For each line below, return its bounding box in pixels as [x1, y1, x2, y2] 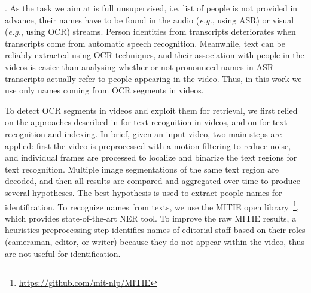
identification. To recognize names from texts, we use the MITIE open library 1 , [5, 198, 299, 213]
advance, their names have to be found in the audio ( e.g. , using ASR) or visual [5, 13, 294, 26]
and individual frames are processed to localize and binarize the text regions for [5, 151, 297, 164]
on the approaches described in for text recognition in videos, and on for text [5, 116, 288, 128]
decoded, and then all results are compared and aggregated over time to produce [5, 174, 300, 187]
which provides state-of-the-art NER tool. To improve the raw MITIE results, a [5, 212, 297, 224]
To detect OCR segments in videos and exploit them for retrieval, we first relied [5, 104, 298, 116]
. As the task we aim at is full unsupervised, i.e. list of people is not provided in [5, 2, 298, 14]
